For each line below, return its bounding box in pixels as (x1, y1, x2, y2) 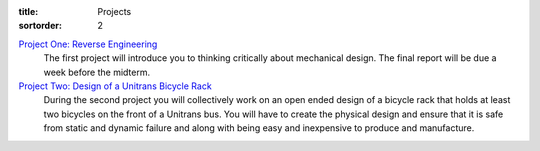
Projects (97, 6, 132, 17)
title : (18, 6, 39, 17)
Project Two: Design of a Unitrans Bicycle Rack (18, 80, 212, 92)
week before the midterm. (43, 66, 150, 78)
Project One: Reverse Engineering (18, 38, 158, 50)
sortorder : (18, 20, 62, 32)
